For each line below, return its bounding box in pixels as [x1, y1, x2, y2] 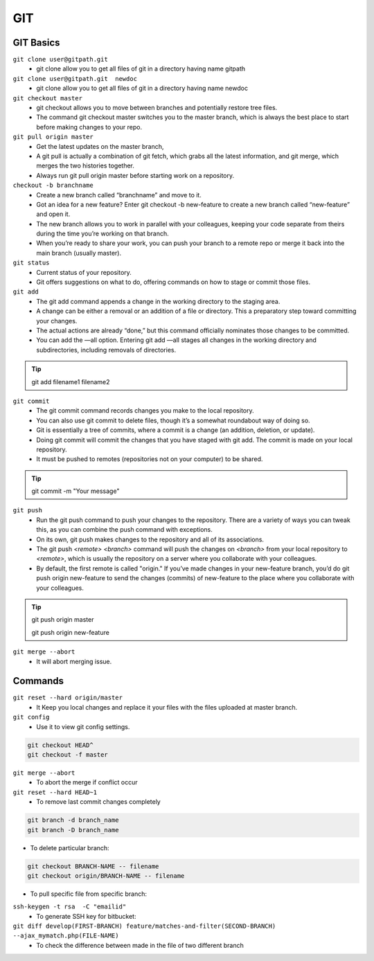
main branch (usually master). [36, 249, 122, 257]
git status [12, 259, 50, 267]
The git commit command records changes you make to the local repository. [36, 406, 254, 415]
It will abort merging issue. [36, 657, 112, 665]
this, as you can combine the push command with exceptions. [36, 526, 213, 534]
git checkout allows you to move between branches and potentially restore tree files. [36, 104, 278, 112]
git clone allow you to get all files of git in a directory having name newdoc [36, 84, 249, 93]
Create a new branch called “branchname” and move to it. [36, 190, 202, 199]
